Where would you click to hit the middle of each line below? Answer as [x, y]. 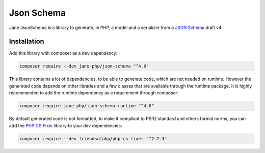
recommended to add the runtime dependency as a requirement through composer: [94, 93]
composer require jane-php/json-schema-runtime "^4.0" [87, 106]
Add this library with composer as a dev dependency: [63, 53]
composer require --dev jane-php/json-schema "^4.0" [84, 66]
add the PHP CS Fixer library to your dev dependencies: [66, 125]
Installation [26, 42]
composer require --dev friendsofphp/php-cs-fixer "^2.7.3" [93, 138]
